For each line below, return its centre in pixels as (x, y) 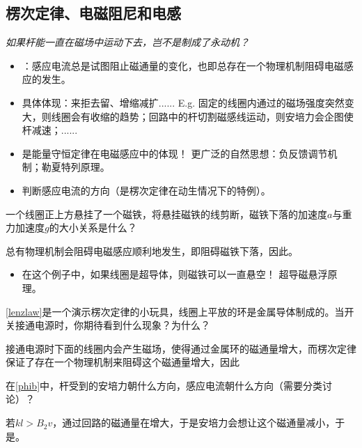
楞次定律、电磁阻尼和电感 (93, 13)
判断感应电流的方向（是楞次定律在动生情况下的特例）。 (146, 190)
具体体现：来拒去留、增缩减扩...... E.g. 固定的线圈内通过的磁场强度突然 (183, 102)
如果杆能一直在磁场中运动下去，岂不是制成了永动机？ (127, 42)
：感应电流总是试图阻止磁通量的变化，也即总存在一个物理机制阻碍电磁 (183, 65)
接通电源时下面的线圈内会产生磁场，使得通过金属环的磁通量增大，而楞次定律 (181, 348)
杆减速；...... (50, 130)
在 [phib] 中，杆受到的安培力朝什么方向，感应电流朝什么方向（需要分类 (164, 385)
